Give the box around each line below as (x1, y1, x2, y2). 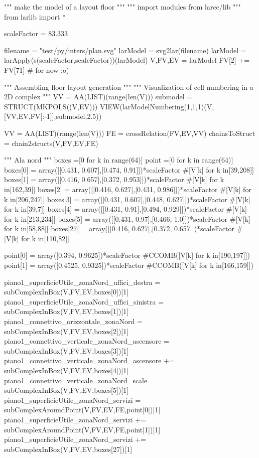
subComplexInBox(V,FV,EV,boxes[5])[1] (4, 385, 129, 395)
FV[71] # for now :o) (4, 64, 69, 75)
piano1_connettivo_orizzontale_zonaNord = (4, 316, 143, 327)
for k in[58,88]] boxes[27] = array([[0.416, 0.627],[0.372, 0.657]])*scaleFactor (4, 223, 235, 234)
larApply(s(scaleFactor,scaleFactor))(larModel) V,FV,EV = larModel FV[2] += (4, 55, 250, 65)
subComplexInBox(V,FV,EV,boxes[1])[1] (4, 306, 129, 317)
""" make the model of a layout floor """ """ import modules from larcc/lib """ (4, 2, 241, 12)
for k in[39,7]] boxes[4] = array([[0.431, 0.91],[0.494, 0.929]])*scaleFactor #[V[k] (4, 204, 247, 214)
